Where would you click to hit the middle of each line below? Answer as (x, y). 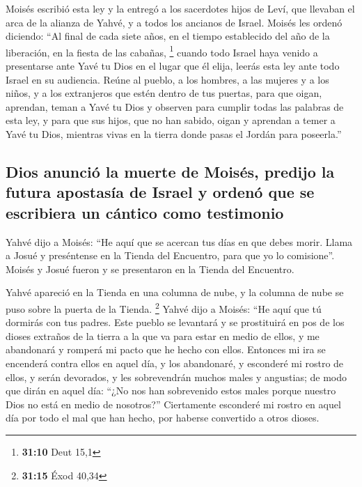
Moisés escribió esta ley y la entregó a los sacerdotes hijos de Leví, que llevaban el (180, 8)
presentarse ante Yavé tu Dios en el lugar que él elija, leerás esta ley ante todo (173, 66)
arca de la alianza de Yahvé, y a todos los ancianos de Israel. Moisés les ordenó (174, 22)
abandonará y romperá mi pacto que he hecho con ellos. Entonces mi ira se (166, 349)
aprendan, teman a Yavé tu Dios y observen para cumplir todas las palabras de (175, 106)
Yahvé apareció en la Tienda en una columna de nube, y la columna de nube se (175, 292)
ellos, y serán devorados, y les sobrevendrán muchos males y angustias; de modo (176, 377)
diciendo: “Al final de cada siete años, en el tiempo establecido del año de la (168, 36)
